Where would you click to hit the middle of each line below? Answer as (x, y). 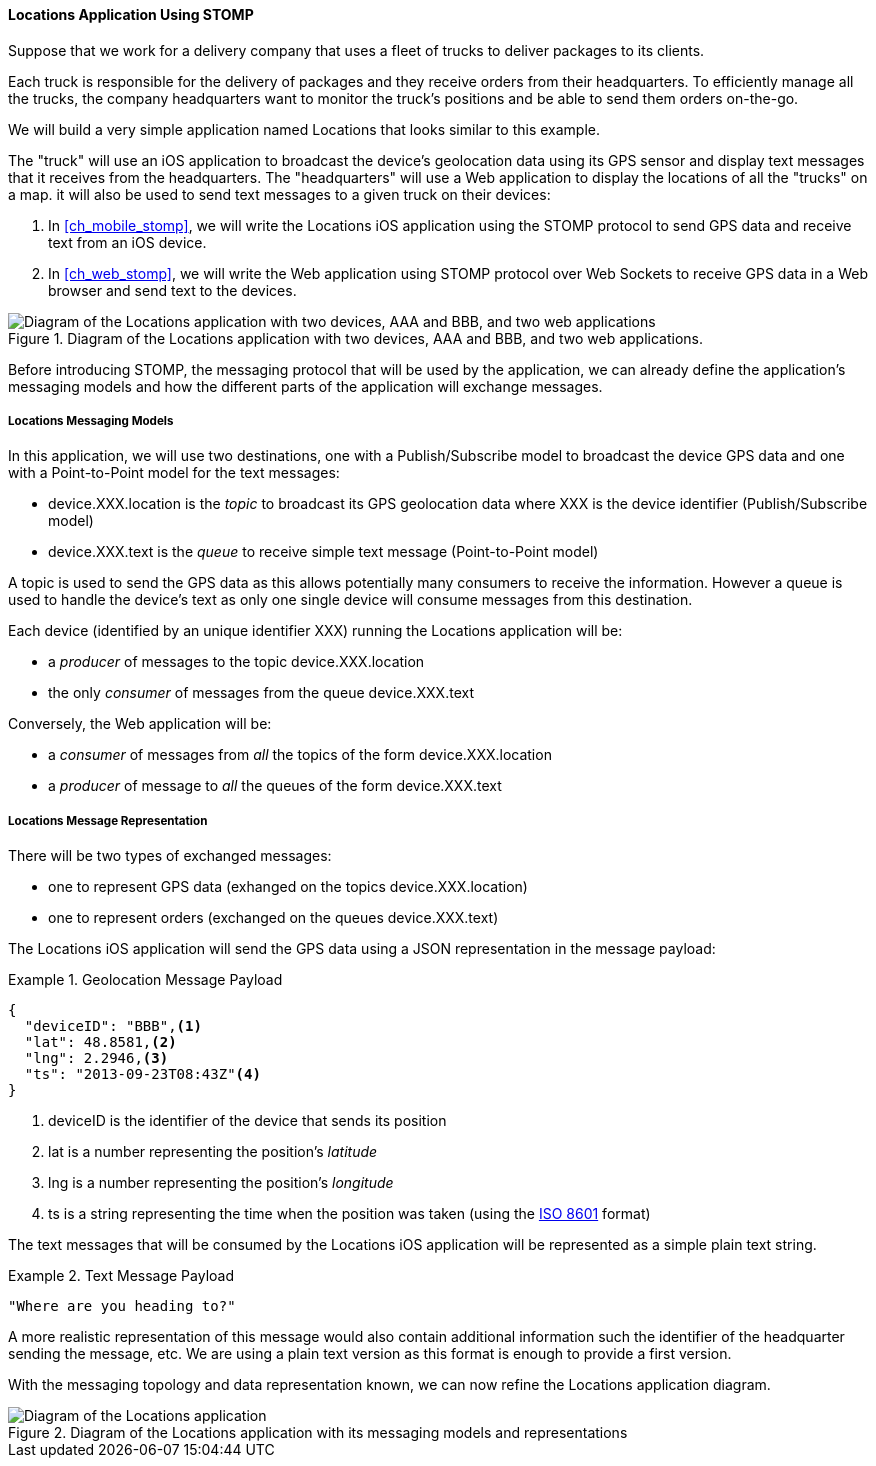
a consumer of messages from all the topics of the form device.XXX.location (300, 755)
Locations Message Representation (108, 820)
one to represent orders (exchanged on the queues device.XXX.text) (273, 918)
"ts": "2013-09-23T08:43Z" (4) (142, 1074)
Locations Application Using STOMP (131, 14)
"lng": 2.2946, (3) (96, 1058)
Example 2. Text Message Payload (121, 1276)
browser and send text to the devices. (172, 290)
